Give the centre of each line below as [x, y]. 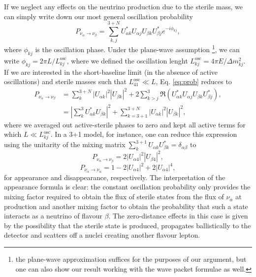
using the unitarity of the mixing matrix [65, 144]
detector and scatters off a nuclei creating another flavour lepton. [102, 235]
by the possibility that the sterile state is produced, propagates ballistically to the [128, 225]
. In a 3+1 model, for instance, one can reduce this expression [144, 134]
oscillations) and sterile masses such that [65, 81]
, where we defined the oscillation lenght [127, 60]
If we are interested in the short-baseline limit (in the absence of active [111, 72]
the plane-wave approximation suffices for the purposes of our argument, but [131, 259]
